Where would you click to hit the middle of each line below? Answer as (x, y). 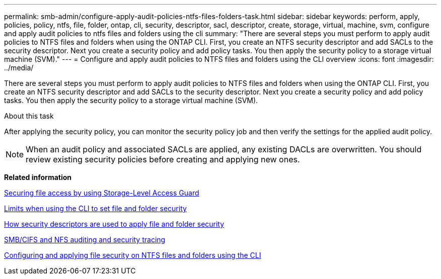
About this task (29, 116)
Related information (38, 177)
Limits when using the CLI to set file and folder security (95, 208)
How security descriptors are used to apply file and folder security (114, 224)
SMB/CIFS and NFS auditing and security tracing (85, 240)
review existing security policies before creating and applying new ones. (163, 159)
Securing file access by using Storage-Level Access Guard (102, 193)
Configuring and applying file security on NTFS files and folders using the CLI (133, 255)
